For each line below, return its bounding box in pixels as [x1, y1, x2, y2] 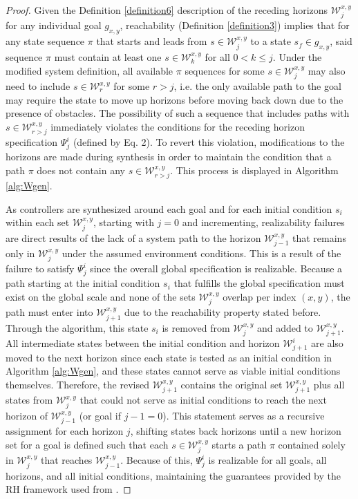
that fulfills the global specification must [173, 276, 345, 290]
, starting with [93, 215, 154, 229]
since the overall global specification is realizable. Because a [90, 261, 343, 276]
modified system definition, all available [6, 63, 173, 77]
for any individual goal [6, 18, 102, 32]
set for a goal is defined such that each [6, 437, 169, 451]
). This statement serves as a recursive [162, 408, 325, 422]
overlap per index [223, 289, 296, 303]
